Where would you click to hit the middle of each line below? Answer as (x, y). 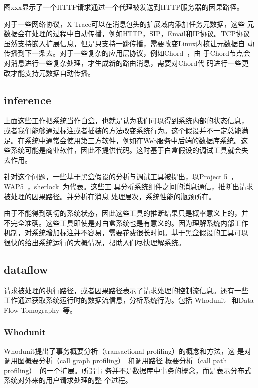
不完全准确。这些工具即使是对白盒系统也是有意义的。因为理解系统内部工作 (126, 222)
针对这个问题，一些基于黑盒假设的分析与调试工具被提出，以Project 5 (116, 177)
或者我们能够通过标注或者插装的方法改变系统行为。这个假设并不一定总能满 (126, 130)
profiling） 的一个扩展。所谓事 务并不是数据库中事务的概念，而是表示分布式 (128, 370)
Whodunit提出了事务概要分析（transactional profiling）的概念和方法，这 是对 (128, 350)
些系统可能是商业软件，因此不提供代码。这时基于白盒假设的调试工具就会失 (126, 150)
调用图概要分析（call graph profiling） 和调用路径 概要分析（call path (116, 360)
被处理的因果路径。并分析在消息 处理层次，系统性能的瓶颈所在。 (110, 196)
